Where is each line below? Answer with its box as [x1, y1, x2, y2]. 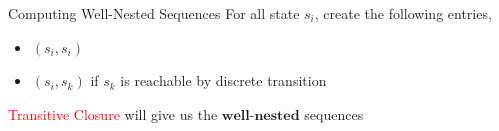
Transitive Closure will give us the [8, 103, 218, 124]
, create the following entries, [314, 3, 492, 23]
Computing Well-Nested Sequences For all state [8, 3, 300, 23]
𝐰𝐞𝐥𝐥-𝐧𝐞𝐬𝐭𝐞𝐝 [221, 108, 300, 123]
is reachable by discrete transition [120, 70, 327, 91]
